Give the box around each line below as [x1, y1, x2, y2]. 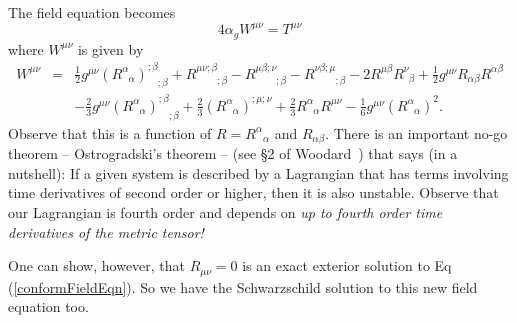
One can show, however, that [8, 255, 186, 276]
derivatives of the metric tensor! [8, 221, 204, 242]
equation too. [8, 296, 89, 317]
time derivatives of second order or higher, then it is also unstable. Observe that [8, 182, 499, 203]
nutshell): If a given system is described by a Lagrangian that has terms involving [8, 162, 509, 183]
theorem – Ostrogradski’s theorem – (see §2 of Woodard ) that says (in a [8, 143, 458, 164]
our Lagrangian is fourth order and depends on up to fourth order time [8, 202, 443, 223]
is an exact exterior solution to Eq [242, 255, 452, 276]
